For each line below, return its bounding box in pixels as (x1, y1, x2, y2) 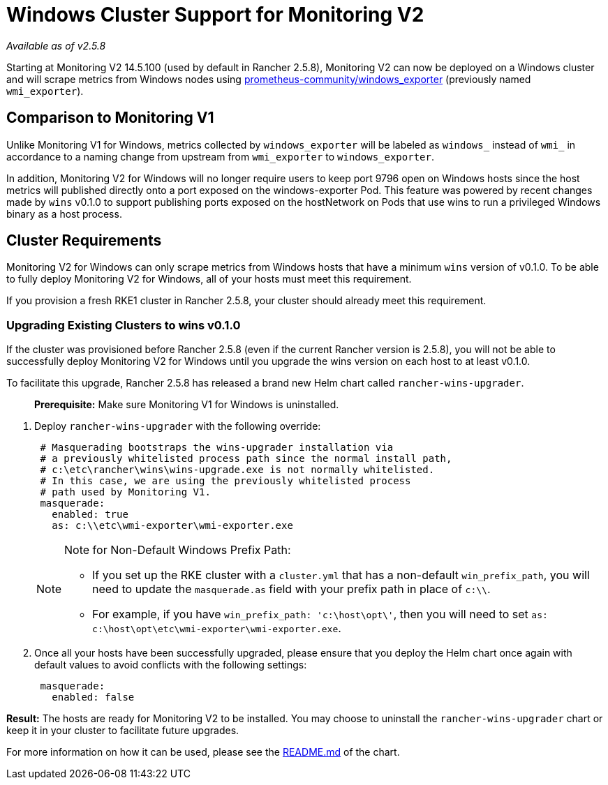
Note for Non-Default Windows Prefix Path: (64, 543, 291, 558)
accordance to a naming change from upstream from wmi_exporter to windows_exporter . (6, 150, 434, 163)
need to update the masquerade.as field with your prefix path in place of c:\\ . (92, 582, 491, 597)
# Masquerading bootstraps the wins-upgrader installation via (40, 442, 394, 454)
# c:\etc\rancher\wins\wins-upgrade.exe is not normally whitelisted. (40, 464, 435, 476)
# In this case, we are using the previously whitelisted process (40, 475, 411, 487)
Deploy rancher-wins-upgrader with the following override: (34, 420, 321, 433)
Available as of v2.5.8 (6, 39, 106, 52)
